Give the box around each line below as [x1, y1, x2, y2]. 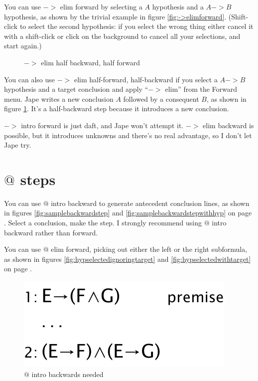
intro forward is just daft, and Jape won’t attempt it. [21, 120, 184, 130]
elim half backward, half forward [41, 57, 140, 67]
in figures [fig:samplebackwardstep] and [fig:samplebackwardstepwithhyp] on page [4, 207, 252, 218]
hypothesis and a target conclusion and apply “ [4, 84, 148, 94]
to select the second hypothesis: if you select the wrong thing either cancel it [19, 21, 254, 31]
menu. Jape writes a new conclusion [4, 93, 114, 104]
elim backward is [203, 120, 254, 130]
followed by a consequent [123, 93, 199, 104]
